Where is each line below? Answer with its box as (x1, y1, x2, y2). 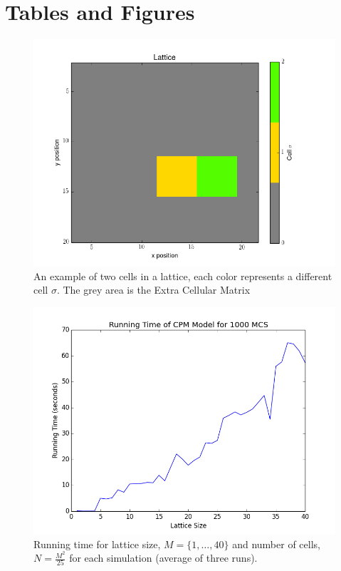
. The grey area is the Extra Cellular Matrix (56, 282, 251, 297)
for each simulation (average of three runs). (69, 550, 258, 565)
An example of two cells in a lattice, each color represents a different (33, 268, 332, 283)
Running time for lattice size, (33, 536, 161, 551)
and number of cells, (232, 536, 320, 551)
